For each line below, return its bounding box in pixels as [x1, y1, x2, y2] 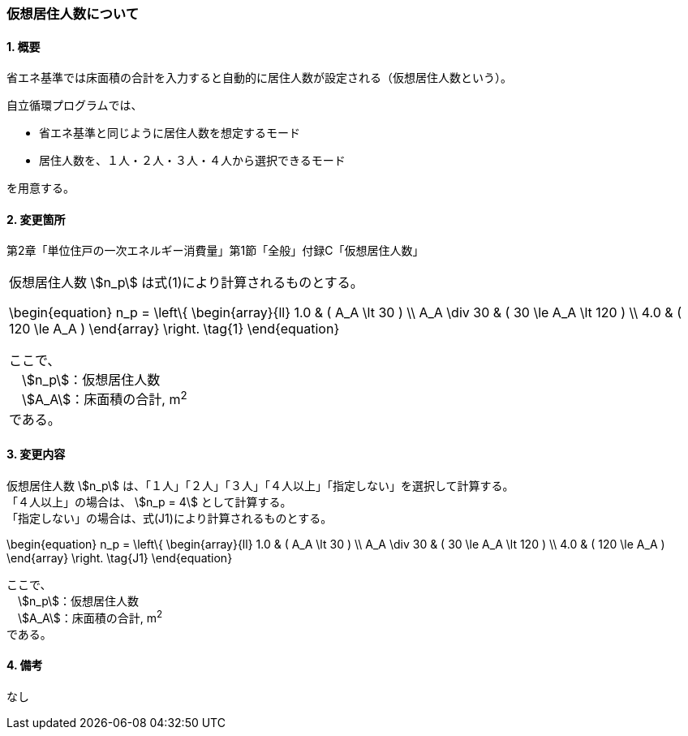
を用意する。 [6, 181, 75, 196]
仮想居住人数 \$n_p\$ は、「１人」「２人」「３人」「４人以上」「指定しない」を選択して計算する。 [6, 478, 514, 493]
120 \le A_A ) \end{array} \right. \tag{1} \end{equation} [9, 321, 340, 338]
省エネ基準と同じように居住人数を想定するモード [39, 126, 300, 140]
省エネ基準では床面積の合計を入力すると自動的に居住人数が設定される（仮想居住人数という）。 [6, 71, 512, 85]
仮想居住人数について [6, 6, 140, 22]
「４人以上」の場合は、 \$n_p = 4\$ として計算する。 [6, 494, 292, 509]
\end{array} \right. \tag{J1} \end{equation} [6, 550, 233, 565]
